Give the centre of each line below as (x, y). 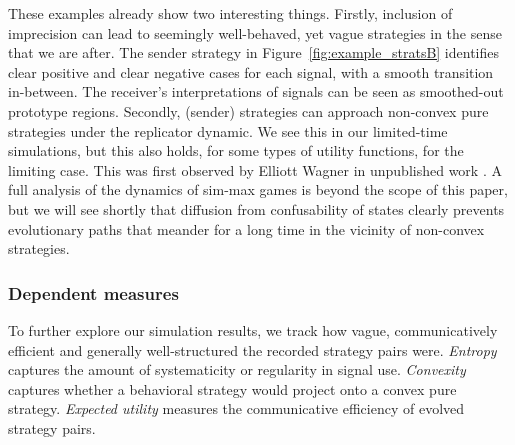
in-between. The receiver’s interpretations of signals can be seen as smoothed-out (256, 91)
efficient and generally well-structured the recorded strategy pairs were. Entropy (252, 349)
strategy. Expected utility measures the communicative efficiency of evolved (236, 408)
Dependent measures (93, 292)
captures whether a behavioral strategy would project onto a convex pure (232, 388)
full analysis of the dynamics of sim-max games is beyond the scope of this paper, (258, 189)
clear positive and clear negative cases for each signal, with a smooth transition (251, 71)
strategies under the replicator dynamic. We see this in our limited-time (228, 130)
